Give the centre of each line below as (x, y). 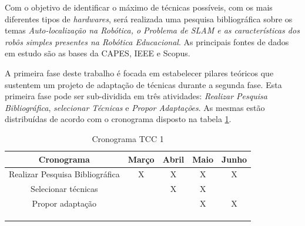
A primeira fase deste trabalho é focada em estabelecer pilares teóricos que (139, 72)
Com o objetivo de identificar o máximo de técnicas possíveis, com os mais (139, 7)
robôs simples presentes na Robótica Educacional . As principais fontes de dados (147, 41)
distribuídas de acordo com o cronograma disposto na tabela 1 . (118, 119)
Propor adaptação (64, 203)
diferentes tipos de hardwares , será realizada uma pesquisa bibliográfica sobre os (149, 18)
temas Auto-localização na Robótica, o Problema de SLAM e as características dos (152, 30)
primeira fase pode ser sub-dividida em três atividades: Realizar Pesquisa (136, 96)
